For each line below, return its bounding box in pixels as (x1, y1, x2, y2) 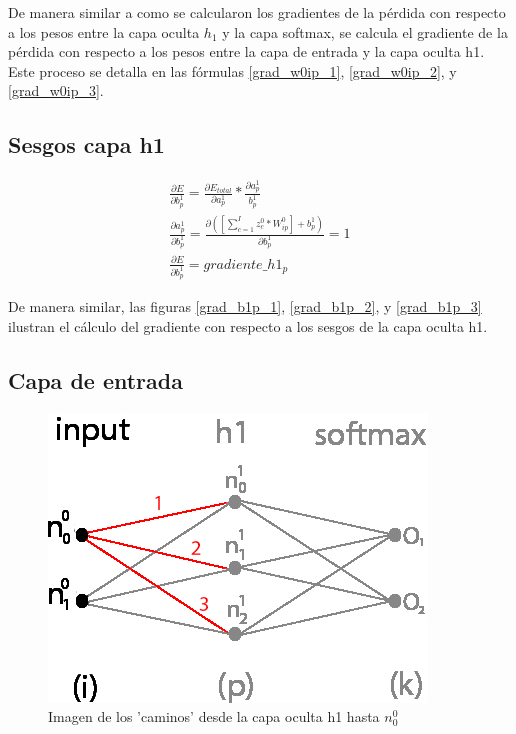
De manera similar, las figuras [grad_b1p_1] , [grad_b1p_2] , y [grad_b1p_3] (8, 296, 482, 317)
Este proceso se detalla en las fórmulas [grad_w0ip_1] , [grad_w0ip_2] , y (8, 60, 457, 81)
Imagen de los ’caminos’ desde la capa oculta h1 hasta (48, 706, 380, 727)
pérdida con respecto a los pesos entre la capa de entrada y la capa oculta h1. (8, 41, 485, 62)
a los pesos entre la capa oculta (8, 21, 200, 42)
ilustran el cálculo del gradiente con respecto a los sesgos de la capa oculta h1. (8, 315, 488, 336)
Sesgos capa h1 (8, 129, 165, 160)
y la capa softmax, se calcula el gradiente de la (222, 21, 508, 42)
